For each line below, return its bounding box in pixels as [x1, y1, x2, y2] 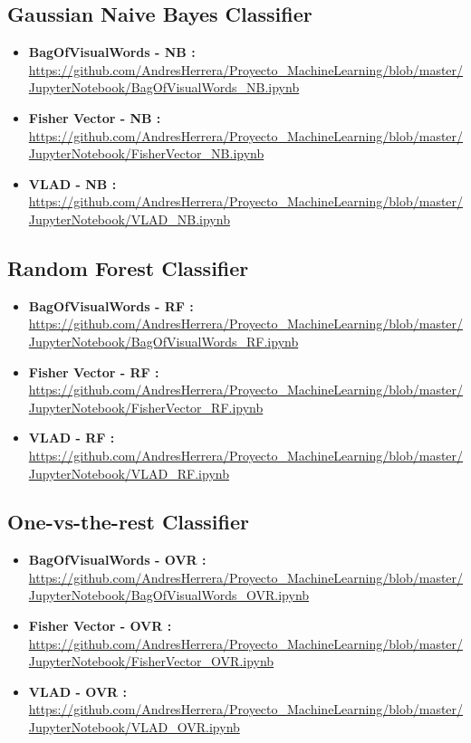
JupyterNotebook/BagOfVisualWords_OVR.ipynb [28, 586, 310, 605]
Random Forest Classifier [7, 253, 249, 281]
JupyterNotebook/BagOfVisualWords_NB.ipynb [28, 78, 300, 97]
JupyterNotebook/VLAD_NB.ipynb [28, 209, 230, 228]
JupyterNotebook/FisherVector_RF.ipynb [28, 397, 264, 416]
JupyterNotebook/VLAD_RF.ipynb [28, 463, 229, 482]
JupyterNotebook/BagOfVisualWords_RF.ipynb [28, 331, 299, 350]
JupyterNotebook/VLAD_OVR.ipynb [28, 718, 240, 737]
